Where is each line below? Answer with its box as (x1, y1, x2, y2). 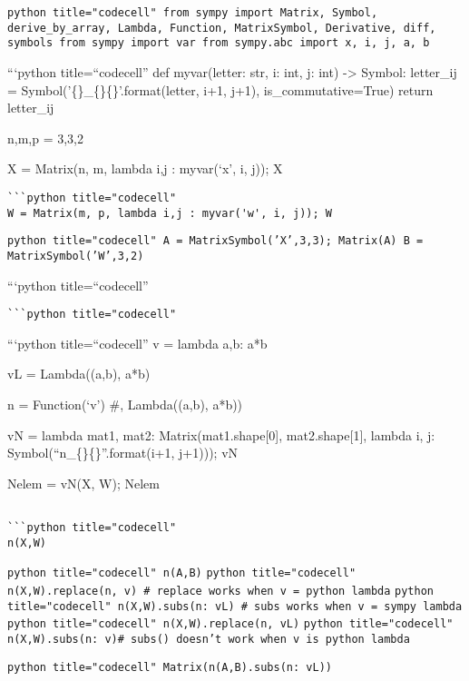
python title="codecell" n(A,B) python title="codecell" (7, 567, 357, 580)
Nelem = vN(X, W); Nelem (7, 473, 160, 492)
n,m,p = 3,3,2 (7, 128, 84, 147)
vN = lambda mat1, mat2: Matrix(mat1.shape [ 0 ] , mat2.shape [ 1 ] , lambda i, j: (7, 425, 435, 444)
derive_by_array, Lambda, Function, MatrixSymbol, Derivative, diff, (7, 21, 436, 35)
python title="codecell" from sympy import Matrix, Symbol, (7, 6, 378, 19)
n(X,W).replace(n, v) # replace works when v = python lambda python (7, 585, 434, 597)
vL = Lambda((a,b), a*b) (7, 364, 151, 383)
